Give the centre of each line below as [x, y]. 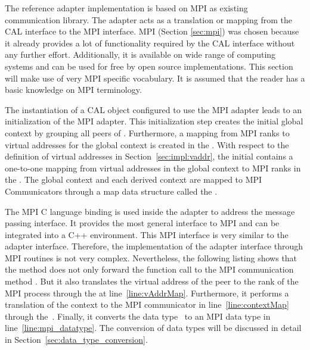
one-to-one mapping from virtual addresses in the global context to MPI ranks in [153, 168]
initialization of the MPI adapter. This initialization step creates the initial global [154, 121]
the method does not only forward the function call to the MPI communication [149, 269]
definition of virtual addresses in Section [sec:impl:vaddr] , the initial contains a [149, 156]
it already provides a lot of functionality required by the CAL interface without [150, 43]
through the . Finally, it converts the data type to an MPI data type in [138, 316]
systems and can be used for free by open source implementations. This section [149, 66]
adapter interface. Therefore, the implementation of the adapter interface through [154, 246]
